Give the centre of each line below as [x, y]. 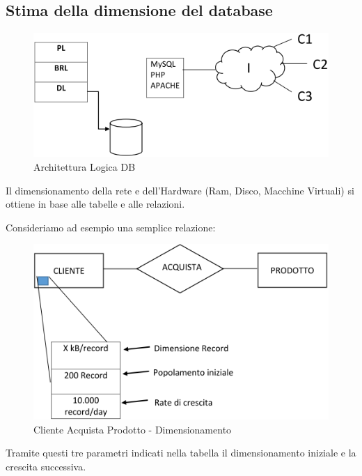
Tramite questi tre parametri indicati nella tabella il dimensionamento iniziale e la [181, 453]
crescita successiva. [46, 466]
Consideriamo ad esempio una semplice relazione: [111, 227]
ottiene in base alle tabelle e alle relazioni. [95, 204]
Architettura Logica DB [85, 166]
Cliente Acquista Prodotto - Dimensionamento [133, 429]
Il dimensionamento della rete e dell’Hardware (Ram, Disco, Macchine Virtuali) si [180, 190]
